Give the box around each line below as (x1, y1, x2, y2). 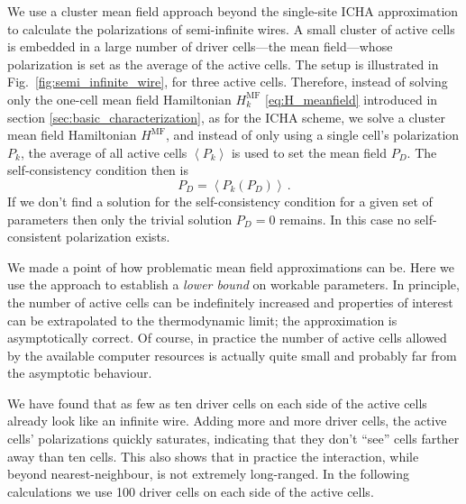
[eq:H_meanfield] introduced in (265, 89, 438, 108)
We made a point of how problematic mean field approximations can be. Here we (7, 257, 455, 276)
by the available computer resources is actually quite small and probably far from (7, 345, 457, 364)
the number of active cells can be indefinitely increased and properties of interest (7, 292, 453, 311)
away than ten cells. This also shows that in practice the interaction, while (7, 446, 419, 465)
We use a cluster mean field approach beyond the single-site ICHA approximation (7, 2, 459, 20)
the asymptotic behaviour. (7, 363, 152, 382)
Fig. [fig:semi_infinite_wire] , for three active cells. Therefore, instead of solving (7, 72, 448, 91)
